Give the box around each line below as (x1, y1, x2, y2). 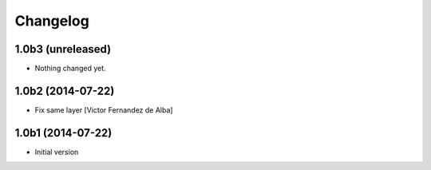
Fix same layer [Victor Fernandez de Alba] (34, 105, 173, 115)
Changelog (14, 12, 89, 30)
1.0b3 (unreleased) (14, 42, 112, 56)
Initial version (34, 147, 79, 156)
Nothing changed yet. (34, 64, 107, 73)
